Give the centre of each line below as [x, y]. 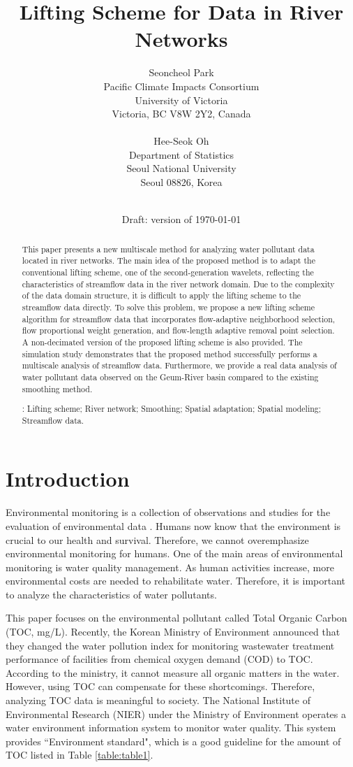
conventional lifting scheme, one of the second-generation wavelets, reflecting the [168, 272]
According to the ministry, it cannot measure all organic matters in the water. [173, 672]
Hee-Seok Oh [181, 141]
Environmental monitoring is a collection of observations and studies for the [168, 512]
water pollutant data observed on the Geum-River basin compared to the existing [170, 377]
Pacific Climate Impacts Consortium [181, 86]
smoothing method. [57, 388]
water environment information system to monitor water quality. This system [171, 727]
